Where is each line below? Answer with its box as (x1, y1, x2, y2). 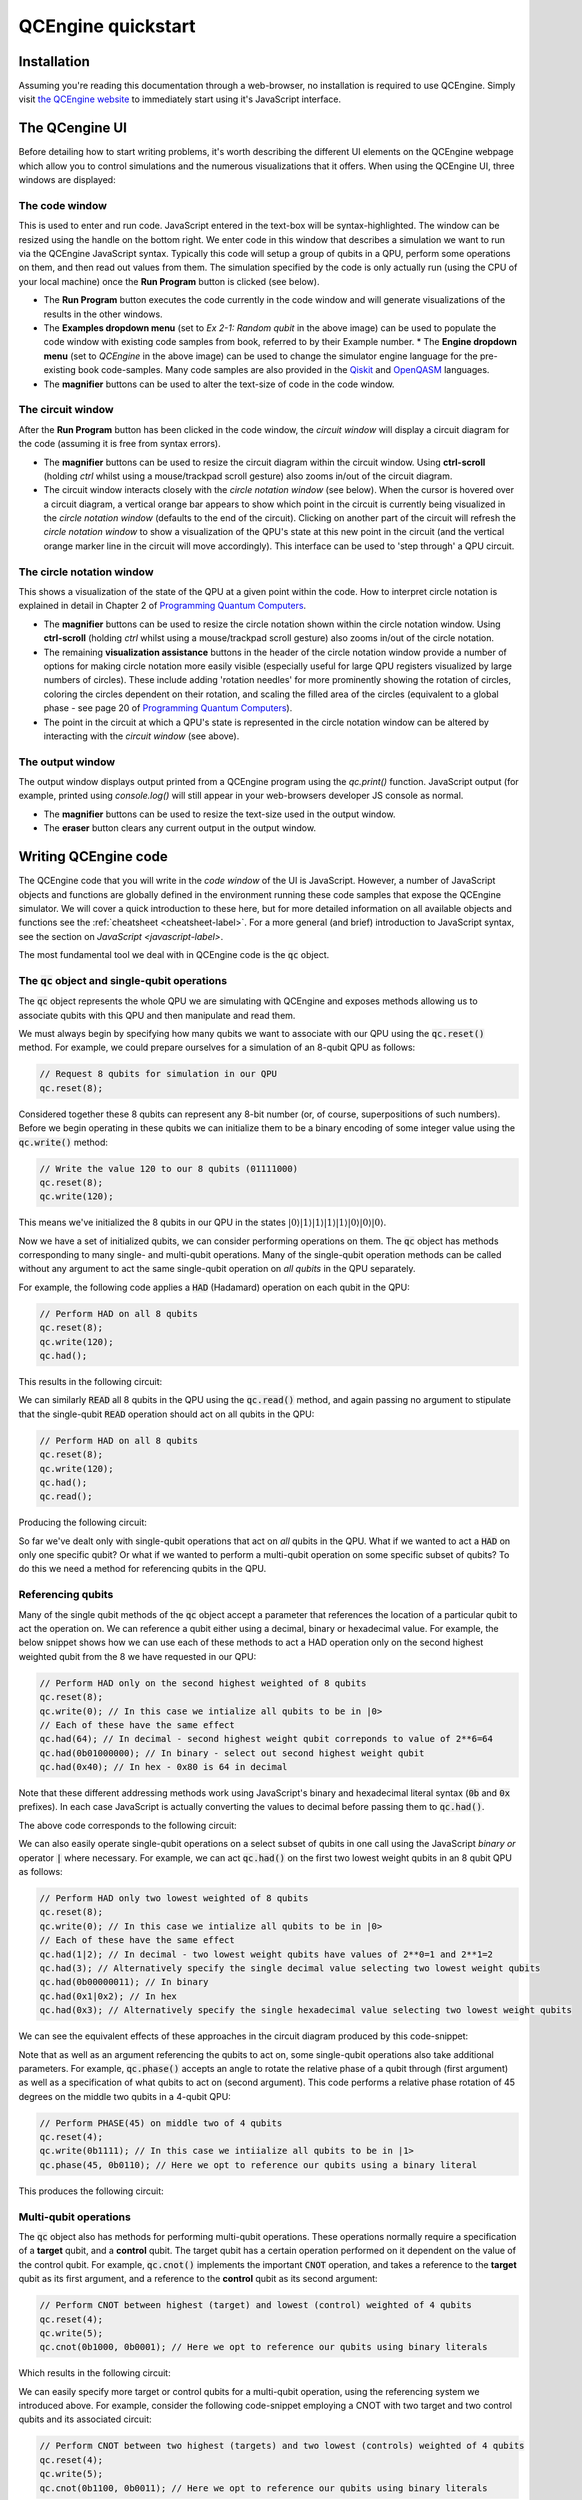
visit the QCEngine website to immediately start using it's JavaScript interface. (18, 93, 342, 105)
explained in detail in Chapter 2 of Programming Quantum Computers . (18, 600, 307, 612)
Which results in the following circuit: (18, 2367, 171, 2379)
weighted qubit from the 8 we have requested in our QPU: (18, 1650, 257, 1662)
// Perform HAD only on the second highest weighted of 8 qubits (39, 1677, 367, 1689)
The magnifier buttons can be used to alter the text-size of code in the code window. (43, 378, 395, 390)
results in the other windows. (43, 308, 164, 320)
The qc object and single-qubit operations (18, 973, 228, 987)
